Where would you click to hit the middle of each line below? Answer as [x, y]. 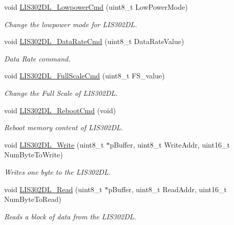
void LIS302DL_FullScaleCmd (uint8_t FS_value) [84, 76]
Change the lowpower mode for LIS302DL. [71, 24]
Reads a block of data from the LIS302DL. [70, 216]
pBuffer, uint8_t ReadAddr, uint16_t [167, 189]
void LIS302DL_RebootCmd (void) [60, 110]
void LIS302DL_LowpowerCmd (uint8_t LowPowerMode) [96, 7]
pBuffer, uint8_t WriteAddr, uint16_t [170, 144]
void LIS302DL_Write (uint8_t [54, 144]
